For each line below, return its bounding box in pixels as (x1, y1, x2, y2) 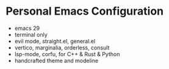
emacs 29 (14, 24, 40, 32)
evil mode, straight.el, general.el (14, 37, 96, 45)
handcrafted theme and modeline (14, 57, 99, 64)
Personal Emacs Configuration (5, 4, 164, 18)
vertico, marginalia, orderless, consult (14, 44, 110, 51)
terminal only (14, 31, 48, 38)
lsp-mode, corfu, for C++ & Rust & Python (14, 50, 120, 57)
